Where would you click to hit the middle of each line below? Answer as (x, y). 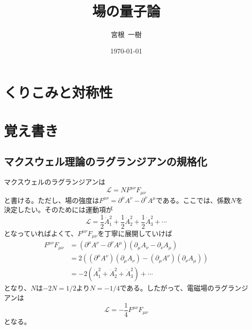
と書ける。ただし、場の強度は (51, 200)
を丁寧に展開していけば (135, 233)
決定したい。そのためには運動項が (58, 210)
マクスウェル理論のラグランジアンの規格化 (106, 161)
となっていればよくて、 (41, 233)
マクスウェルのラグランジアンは (55, 182)
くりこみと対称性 (59, 92)
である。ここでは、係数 (193, 200)
